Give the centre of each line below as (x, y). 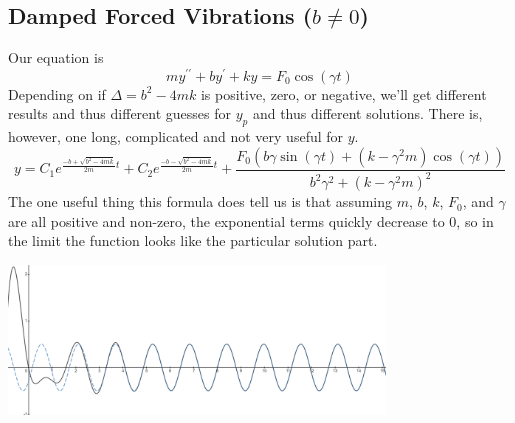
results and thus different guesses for (120, 113)
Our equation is (56, 57)
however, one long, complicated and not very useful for (176, 136)
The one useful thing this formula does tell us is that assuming (200, 201)
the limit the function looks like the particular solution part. (193, 240)
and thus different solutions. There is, (367, 113)
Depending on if (57, 93)
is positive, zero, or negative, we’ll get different (343, 93)
